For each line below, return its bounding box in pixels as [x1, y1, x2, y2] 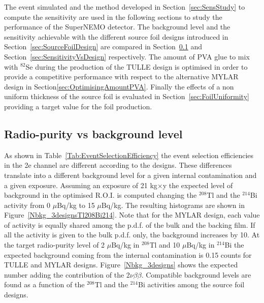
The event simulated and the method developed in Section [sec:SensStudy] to [4, 2, 245, 12]
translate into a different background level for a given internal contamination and [4, 169, 257, 180]
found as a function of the [4, 279, 85, 290]
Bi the [224, 239, 244, 250]
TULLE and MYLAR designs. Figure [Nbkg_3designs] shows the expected [4, 259, 238, 270]
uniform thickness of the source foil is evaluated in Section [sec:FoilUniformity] [4, 91, 249, 102]
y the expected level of [162, 179, 233, 190]
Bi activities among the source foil [138, 279, 245, 290]
